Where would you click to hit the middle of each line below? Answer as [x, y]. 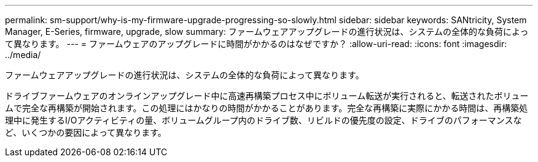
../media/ [23, 55]
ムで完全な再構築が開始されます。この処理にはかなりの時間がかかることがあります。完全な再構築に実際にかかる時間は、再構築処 [267, 108]
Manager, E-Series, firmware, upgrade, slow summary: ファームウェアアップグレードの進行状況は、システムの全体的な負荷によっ [267, 31]
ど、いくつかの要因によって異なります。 [86, 132]
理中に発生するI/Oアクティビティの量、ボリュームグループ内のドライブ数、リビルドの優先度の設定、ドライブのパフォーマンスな [263, 120]
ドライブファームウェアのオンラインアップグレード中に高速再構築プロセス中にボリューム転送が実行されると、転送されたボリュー [267, 96]
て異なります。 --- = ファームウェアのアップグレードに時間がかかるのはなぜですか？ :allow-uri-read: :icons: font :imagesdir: [256, 44]
